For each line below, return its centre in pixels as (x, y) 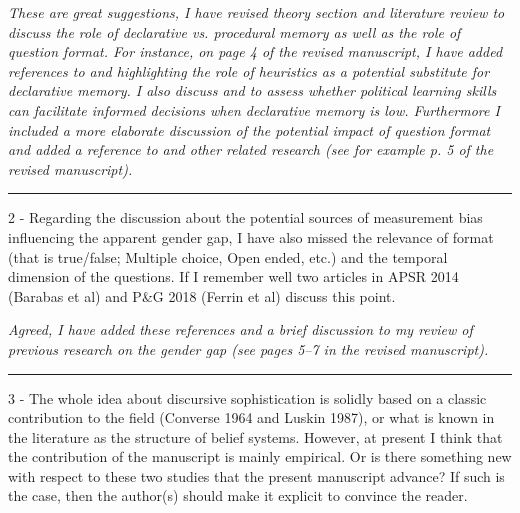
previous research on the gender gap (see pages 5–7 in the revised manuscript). (248, 348)
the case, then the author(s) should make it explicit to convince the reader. (238, 495)
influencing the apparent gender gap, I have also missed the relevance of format (251, 236)
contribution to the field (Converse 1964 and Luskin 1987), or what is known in (251, 417)
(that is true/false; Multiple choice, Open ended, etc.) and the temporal (228, 256)
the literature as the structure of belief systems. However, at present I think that (255, 436)
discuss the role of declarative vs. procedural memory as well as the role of (234, 31)
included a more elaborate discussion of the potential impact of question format (249, 129)
